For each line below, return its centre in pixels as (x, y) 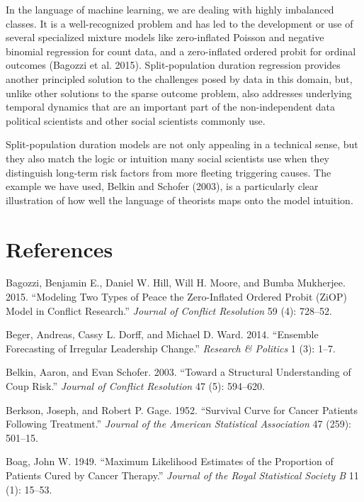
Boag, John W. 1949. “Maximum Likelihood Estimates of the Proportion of (170, 461)
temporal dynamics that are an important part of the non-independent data (171, 107)
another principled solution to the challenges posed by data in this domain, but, (179, 78)
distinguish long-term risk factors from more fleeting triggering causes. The (169, 172)
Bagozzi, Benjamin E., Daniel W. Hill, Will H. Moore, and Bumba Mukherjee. (176, 283)
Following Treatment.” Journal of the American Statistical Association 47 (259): (178, 424)
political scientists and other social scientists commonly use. (136, 120)
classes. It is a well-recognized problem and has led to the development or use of (180, 23)
